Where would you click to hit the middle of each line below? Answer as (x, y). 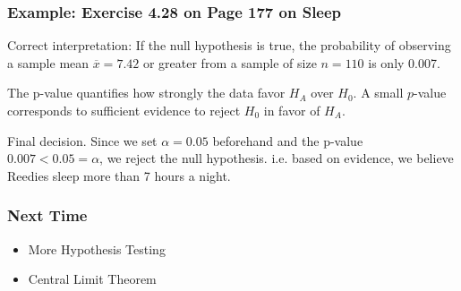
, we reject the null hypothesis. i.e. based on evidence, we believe (277, 158)
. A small (378, 93)
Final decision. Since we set (82, 140)
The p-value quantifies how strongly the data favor (146, 93)
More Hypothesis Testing (97, 248)
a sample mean (48, 62)
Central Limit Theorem (92, 279)
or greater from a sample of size (230, 62)
